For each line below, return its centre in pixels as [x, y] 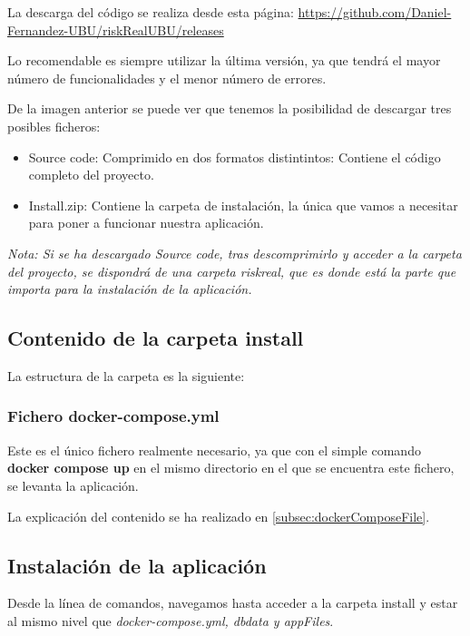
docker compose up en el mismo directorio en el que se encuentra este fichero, [231, 468]
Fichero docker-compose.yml [113, 416]
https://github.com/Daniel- [375, 12]
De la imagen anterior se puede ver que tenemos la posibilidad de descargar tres [230, 108]
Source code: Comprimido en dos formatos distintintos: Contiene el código [235, 157]
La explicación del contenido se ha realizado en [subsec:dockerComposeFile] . [219, 516]
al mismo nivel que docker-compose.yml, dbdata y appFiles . [171, 620]
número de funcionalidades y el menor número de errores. [167, 78]
